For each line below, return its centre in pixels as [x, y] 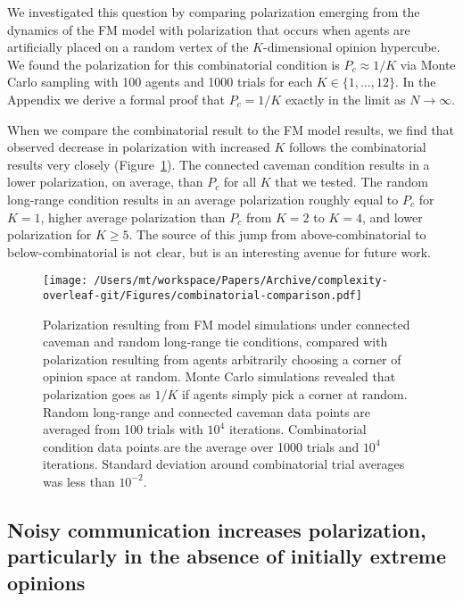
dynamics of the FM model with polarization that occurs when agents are [209, 29]
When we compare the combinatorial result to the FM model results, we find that [231, 129]
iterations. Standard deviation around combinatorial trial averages [224, 464]
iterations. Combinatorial [298, 429]
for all [240, 182]
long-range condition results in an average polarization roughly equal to [203, 199]
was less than [79, 481]
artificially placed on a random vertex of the [128, 47]
